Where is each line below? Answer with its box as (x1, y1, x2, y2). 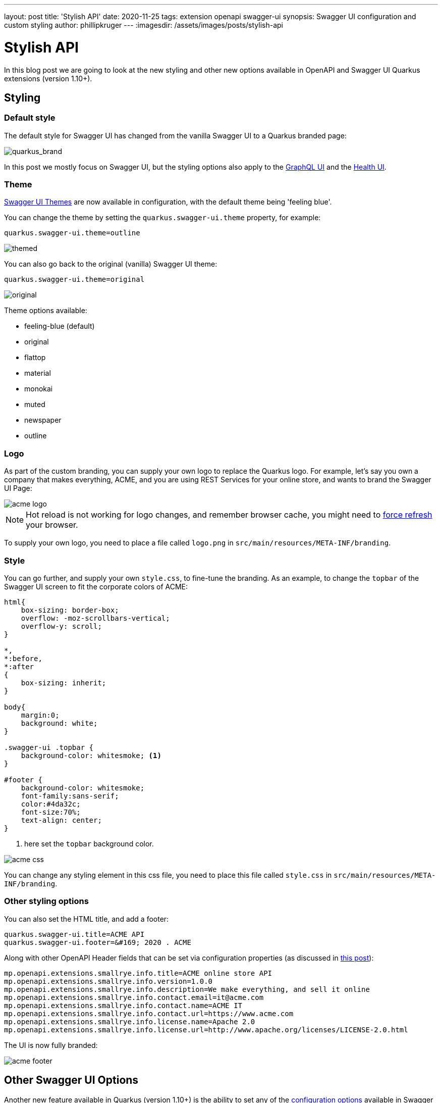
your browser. (26, 520, 78, 530)
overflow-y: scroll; (21, 622, 102, 630)
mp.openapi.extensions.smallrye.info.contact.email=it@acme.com (4, 993, 264, 1001)
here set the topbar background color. (24, 839, 154, 848)
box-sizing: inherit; (21, 678, 106, 687)
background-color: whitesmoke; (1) (21, 751, 161, 760)
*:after (4, 662, 34, 671)
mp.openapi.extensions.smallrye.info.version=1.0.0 (4, 977, 213, 985)
